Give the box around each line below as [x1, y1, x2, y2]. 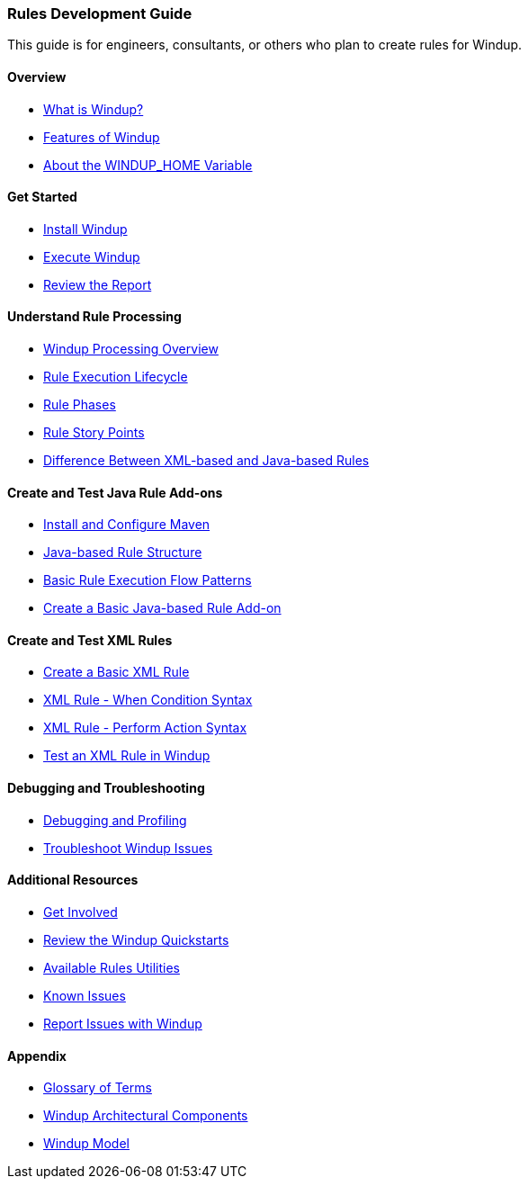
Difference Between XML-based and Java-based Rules [43, 453, 370, 469]
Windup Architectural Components [43, 1108, 248, 1124]
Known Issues [43, 987, 126, 1003]
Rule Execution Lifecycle [43, 369, 188, 385]
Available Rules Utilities [43, 959, 180, 975]
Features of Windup [43, 129, 160, 145]
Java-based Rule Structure [43, 544, 202, 561]
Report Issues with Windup [43, 1015, 202, 1031]
